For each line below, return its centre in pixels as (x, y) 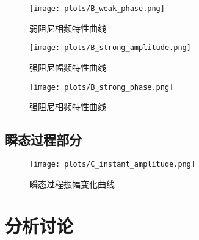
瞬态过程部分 (43, 140)
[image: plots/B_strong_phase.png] (102, 87)
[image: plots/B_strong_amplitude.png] (110, 48)
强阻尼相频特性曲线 (68, 107)
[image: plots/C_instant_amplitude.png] (113, 164)
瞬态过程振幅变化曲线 (72, 184)
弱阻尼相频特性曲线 (68, 28)
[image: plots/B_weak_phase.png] (97, 9)
